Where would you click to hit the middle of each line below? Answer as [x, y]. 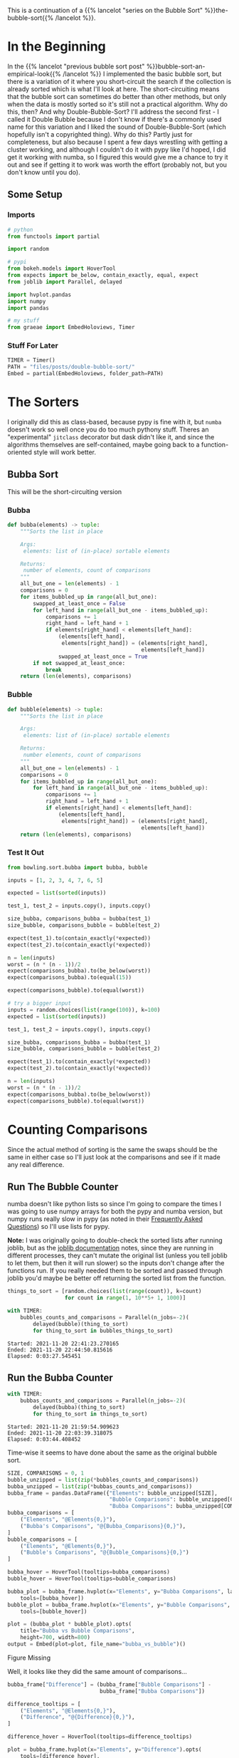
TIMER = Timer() [31, 360]
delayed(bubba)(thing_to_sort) [79, 1408]
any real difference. [36, 1164]
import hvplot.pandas [39, 295]
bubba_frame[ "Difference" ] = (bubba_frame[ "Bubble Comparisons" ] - [110, 1684]
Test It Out [26, 852]
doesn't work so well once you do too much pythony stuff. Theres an [108, 429]
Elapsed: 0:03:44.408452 [44, 1439]
